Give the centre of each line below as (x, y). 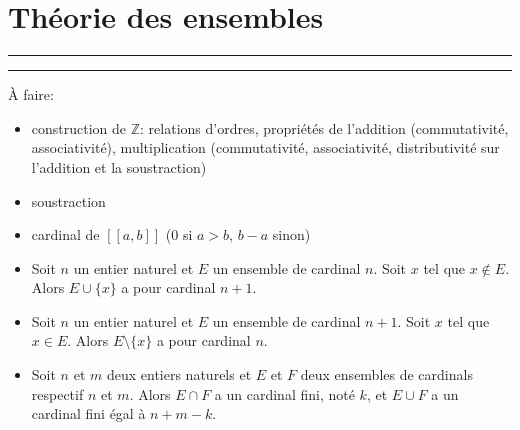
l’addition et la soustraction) (119, 166)
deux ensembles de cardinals (386, 374)
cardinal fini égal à (88, 413)
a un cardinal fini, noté (284, 393)
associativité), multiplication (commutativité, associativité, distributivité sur (265, 147)
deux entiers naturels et (179, 374)
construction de (79, 127)
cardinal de (65, 234)
